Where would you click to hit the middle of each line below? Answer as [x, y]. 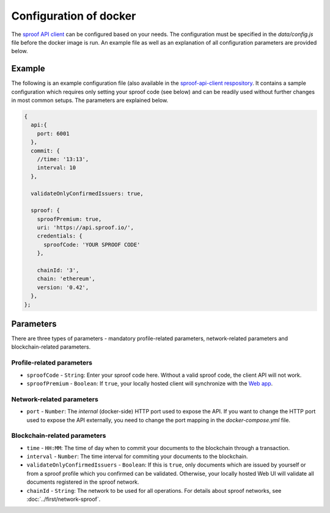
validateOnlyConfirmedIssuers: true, [87, 193]
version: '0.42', [63, 287]
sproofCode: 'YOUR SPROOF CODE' [92, 245]
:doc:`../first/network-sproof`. [64, 499]
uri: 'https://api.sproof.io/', [86, 228]
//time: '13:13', [63, 159]
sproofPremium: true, [69, 219]
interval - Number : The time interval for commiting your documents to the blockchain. [137, 457]
